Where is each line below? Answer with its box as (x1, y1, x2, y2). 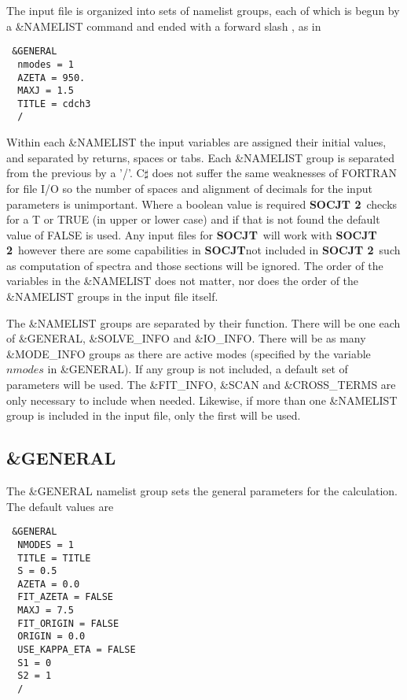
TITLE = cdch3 (17, 98, 91, 109)
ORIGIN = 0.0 (17, 631, 86, 643)
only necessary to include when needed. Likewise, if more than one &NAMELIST (6, 391, 398, 408)
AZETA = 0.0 (17, 578, 80, 590)
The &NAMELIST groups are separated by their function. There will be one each (6, 314, 401, 331)
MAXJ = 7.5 (17, 605, 74, 617)
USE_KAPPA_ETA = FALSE (17, 644, 136, 656)
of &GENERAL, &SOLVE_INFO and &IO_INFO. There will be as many (6, 330, 366, 346)
